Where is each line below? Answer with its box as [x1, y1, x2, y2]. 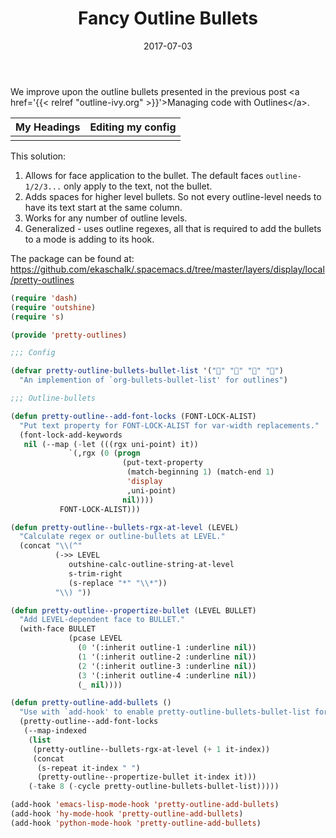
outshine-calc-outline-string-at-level [68, 560, 235, 570]
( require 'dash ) [10, 293, 78, 303]
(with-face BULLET [19, 624, 97, 634]
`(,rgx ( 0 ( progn [68, 448, 141, 459]
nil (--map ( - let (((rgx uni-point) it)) [23, 439, 199, 449]
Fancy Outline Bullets [78, 7, 258, 30]
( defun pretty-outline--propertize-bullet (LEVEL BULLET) [10, 605, 257, 616]
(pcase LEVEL [68, 633, 123, 644]
